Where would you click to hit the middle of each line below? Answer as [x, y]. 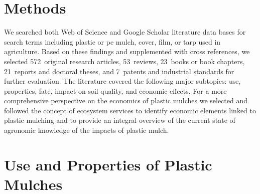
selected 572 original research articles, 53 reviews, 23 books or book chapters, [124, 61]
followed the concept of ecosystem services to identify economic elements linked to [130, 110]
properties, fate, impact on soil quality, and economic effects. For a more [115, 90]
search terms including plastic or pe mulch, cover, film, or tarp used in [112, 41]
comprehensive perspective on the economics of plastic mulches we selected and [126, 101]
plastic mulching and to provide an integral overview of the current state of [120, 120]
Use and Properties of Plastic [108, 164]
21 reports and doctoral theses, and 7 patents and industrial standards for [119, 71]
